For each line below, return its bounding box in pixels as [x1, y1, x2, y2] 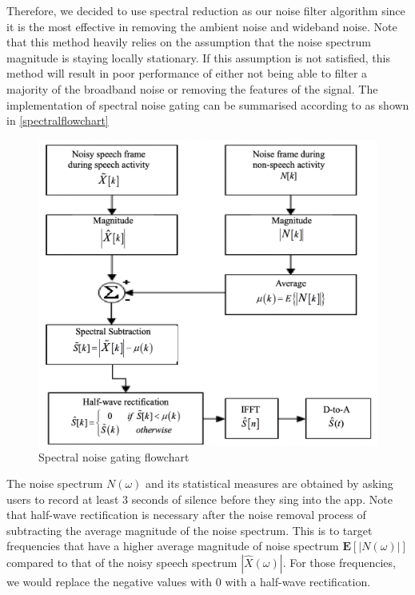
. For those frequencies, [282, 554, 396, 571]
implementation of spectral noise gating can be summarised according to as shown [6, 96, 409, 113]
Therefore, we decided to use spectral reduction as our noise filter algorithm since [6, 2, 405, 18]
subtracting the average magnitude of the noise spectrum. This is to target [6, 521, 373, 538]
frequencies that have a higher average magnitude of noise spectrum [6, 537, 339, 554]
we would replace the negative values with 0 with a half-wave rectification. [6, 573, 371, 590]
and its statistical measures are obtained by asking [146, 475, 393, 492]
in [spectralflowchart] [6, 112, 109, 129]
